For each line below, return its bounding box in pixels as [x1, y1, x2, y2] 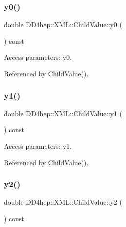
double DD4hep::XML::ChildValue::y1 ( [4, 108, 122, 118]
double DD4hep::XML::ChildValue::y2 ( [4, 197, 122, 207]
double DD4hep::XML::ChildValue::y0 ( [4, 19, 122, 30]
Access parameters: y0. [4, 52, 72, 62]
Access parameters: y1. [4, 141, 72, 151]
